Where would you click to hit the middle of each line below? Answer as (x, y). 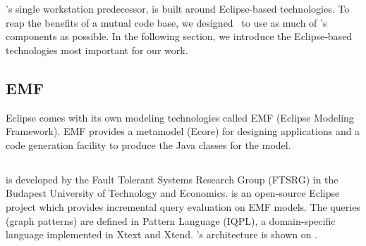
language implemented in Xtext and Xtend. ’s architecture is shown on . (162, 234)
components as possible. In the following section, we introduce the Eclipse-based (179, 36)
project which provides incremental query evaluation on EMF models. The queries (183, 206)
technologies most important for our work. (97, 50)
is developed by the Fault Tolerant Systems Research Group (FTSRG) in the (172, 179)
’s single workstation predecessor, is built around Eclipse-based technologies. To (178, 8)
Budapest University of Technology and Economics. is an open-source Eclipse (173, 193)
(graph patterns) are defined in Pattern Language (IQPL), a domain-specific (171, 220)
